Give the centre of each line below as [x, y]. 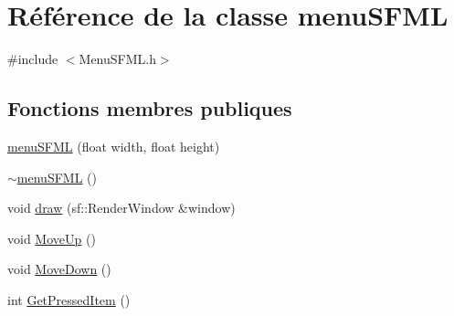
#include [33, 59]
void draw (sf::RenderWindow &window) [121, 208]
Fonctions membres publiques [150, 108]
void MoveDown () [59, 269]
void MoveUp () [52, 238]
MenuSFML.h [117, 59]
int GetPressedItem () [69, 299]
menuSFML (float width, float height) [114, 146]
